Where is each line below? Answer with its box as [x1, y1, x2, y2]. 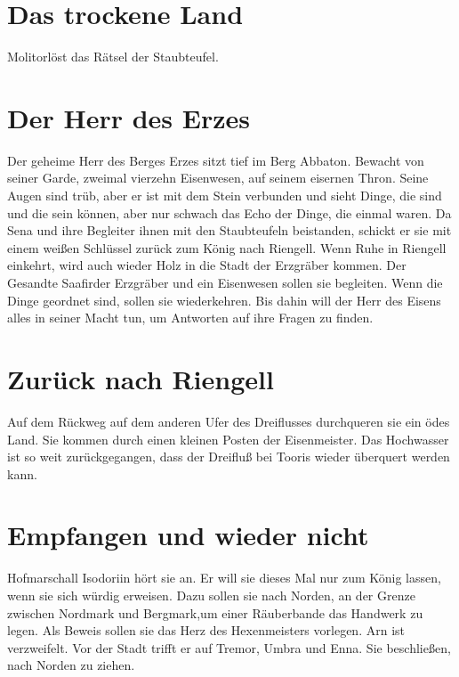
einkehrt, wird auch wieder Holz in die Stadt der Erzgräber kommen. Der [7, 256, 407, 274]
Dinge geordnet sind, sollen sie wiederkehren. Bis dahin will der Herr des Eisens [7, 290, 441, 309]
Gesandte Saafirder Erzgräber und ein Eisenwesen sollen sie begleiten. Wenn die [7, 273, 443, 291]
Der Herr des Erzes [7, 99, 250, 135]
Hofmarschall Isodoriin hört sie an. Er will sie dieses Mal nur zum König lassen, [7, 568, 441, 587]
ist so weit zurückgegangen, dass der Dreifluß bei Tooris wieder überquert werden [7, 447, 450, 466]
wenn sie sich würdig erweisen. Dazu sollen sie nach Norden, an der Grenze [7, 586, 415, 604]
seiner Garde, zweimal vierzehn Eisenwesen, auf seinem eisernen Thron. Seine [7, 168, 429, 187]
